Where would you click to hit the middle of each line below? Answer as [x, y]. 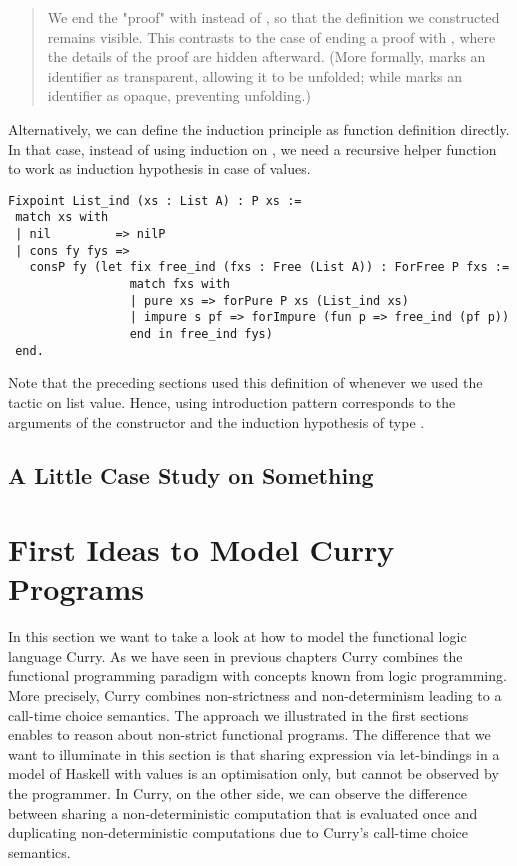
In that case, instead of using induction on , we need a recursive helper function [252, 148]
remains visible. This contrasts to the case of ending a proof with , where [271, 36]
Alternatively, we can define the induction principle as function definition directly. [259, 128]
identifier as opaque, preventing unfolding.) [179, 95]
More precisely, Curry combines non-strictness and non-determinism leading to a [255, 694]
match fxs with [179, 284]
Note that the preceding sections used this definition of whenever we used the [245, 382]
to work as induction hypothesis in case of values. [159, 168]
